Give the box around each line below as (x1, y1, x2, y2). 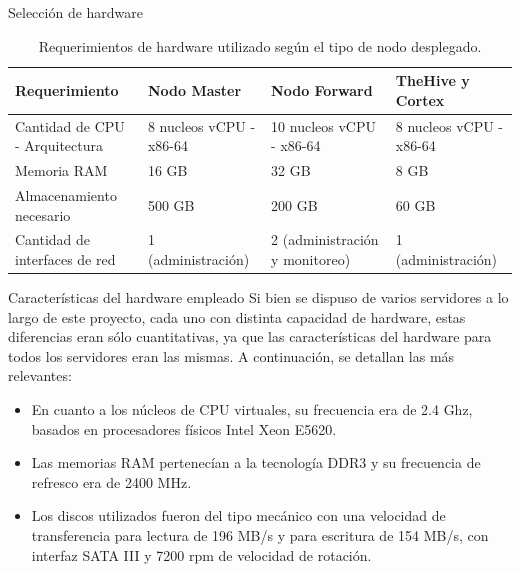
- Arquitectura (15, 135, 103, 156)
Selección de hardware (8, 2, 144, 22)
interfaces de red (15, 248, 116, 269)
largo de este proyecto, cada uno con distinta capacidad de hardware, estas (8, 306, 466, 327)
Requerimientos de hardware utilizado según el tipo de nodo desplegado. (38, 35, 482, 56)
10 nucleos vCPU (271, 115, 376, 136)
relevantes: (8, 365, 72, 386)
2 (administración (271, 229, 379, 250)
